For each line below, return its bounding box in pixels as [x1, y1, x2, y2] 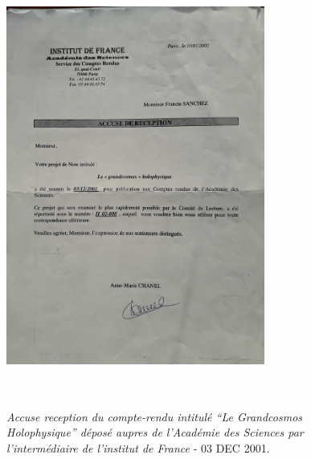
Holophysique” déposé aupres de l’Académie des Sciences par [6, 424, 304, 441]
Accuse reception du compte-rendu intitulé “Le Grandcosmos [6, 408, 303, 424]
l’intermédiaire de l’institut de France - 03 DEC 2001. [6, 439, 270, 456]
